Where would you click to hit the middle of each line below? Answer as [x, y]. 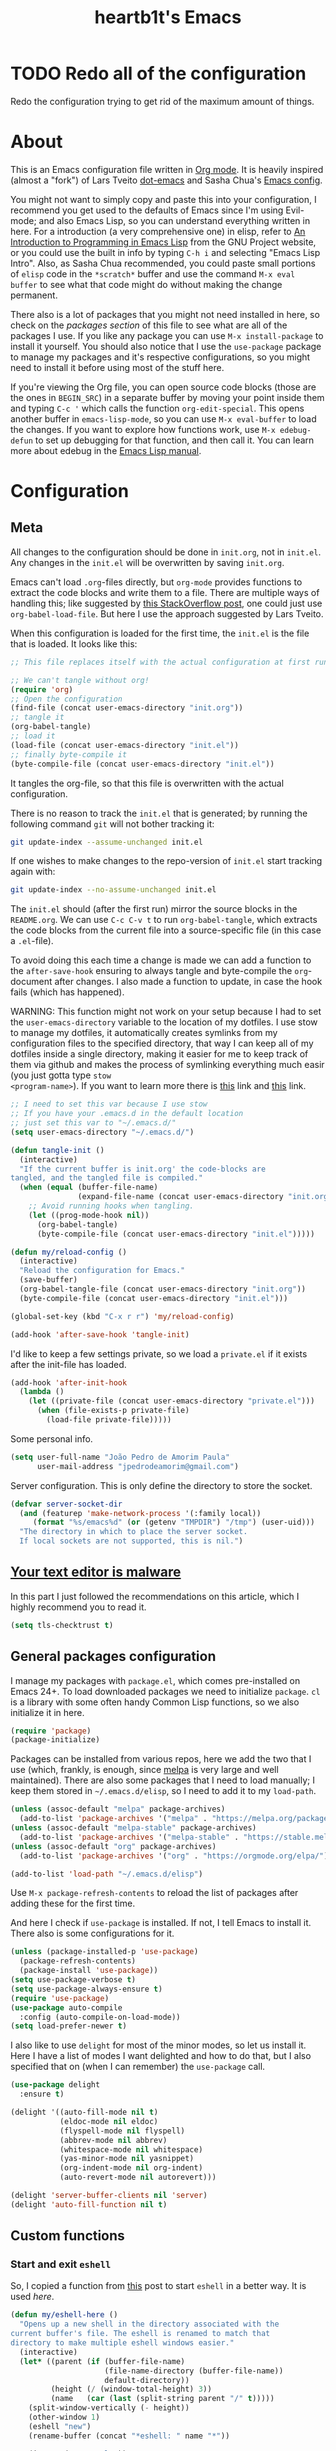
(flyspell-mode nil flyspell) [122, 2131]
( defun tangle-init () [57, 1150]
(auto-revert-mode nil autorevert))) [138, 2177]
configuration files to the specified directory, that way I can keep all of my [162, 1043]
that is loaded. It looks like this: [74, 643]
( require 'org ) [42, 689]
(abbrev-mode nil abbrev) [113, 2140]
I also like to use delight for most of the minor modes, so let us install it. [158, 2045]
